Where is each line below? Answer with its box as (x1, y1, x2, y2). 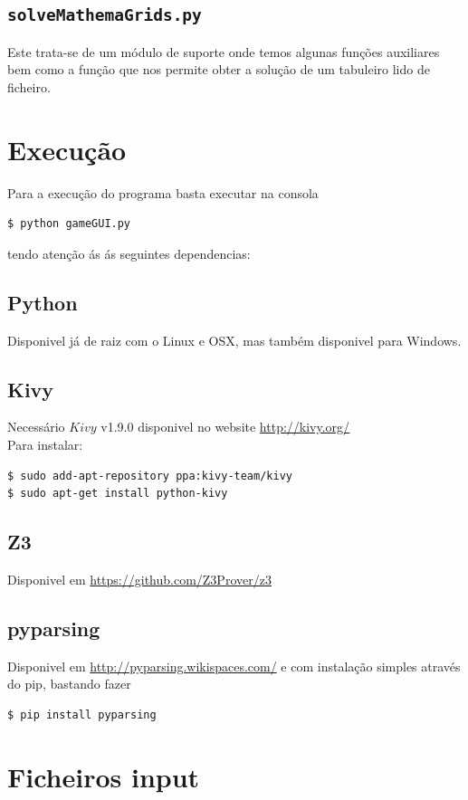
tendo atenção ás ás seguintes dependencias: (7, 243, 251, 262)
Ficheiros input (7, 757, 200, 795)
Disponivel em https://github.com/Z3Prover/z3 (7, 570, 272, 589)
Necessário (7, 417, 65, 436)
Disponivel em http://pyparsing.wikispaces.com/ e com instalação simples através (7, 656, 461, 675)
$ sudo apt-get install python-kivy (7, 487, 228, 500)
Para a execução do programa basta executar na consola (7, 183, 319, 202)
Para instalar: (7, 435, 83, 454)
